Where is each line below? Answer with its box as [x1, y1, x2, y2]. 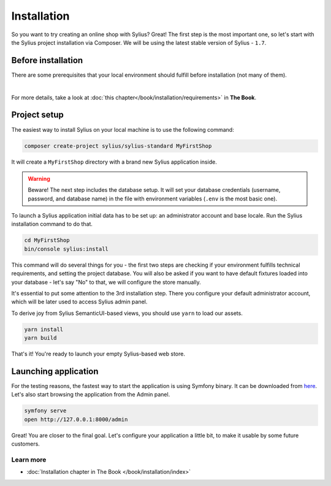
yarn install [24, 325, 64, 333]
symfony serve [24, 408, 67, 414]
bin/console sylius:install [24, 245, 108, 252]
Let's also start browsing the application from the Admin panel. [11, 391, 170, 398]
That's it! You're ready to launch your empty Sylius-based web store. [11, 350, 185, 358]
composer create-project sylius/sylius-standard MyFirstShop [24, 142, 212, 150]
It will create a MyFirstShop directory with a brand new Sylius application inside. [11, 158, 217, 165]
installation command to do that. [11, 221, 93, 228]
